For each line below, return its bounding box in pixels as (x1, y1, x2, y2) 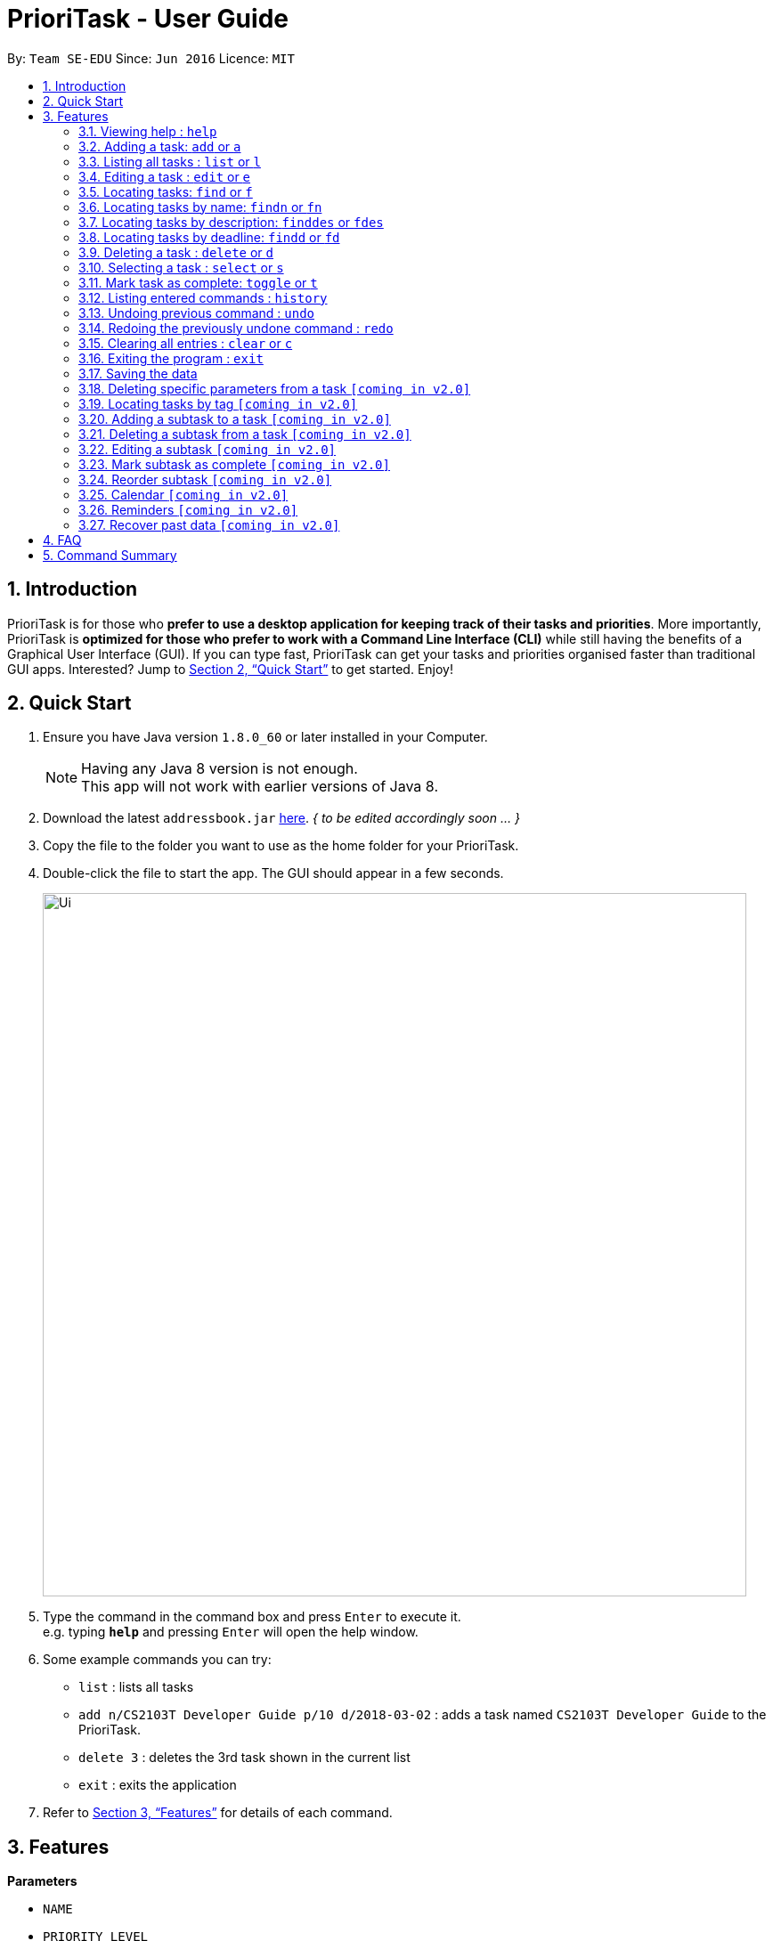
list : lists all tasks (78, 1679, 194, 1695)
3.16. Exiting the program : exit (78, 350, 264, 366)
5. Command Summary (43, 547, 177, 563)
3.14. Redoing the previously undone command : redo (78, 320, 394, 336)
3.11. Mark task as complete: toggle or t (78, 274, 318, 290)
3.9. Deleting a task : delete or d (78, 244, 274, 260)
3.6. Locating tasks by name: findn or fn (78, 199, 322, 215)
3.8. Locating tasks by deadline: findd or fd (78, 229, 340, 245)
